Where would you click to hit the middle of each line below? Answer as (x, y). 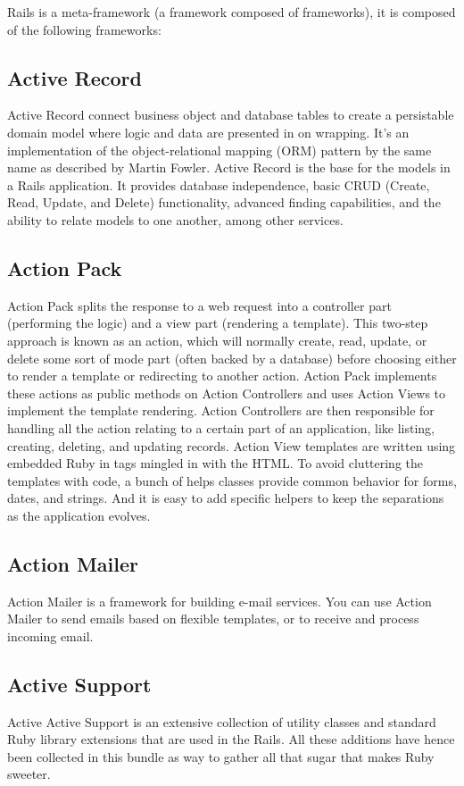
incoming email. (50, 635)
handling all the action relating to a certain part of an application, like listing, (221, 427)
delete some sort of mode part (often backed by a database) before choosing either (232, 358)
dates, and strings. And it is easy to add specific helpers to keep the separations (226, 498)
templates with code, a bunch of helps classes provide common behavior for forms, (232, 480)
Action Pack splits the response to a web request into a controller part (199, 305)
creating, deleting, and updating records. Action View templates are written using (232, 445)
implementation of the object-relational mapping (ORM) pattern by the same (220, 150)
